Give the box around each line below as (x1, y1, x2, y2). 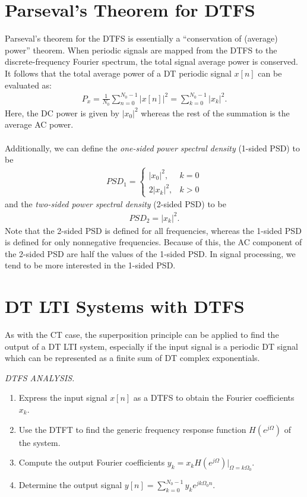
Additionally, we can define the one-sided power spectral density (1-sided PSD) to (5, 141, 300, 154)
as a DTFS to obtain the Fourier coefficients (133, 391, 295, 404)
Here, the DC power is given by (5, 106, 119, 119)
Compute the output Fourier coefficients (18, 456, 165, 468)
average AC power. (5, 118, 74, 131)
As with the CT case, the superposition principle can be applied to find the (5, 328, 279, 341)
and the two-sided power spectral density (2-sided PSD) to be (5, 198, 226, 210)
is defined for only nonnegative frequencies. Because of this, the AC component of (5, 236, 302, 248)
